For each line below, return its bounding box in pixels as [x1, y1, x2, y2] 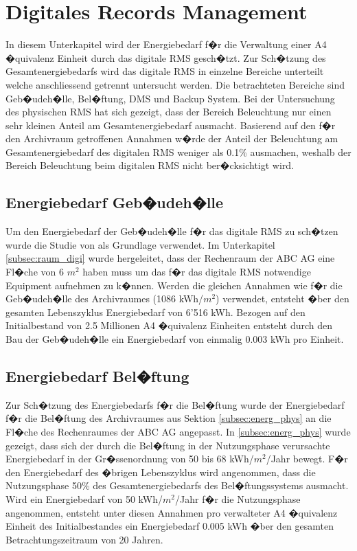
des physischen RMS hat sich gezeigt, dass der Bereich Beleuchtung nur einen [5, 104, 332, 119]
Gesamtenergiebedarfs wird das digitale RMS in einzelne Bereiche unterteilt [5, 64, 324, 78]
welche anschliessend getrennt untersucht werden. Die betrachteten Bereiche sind [5, 77, 345, 91]
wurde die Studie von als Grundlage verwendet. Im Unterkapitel [5, 237, 275, 251]
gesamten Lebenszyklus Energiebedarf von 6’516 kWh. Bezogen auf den [5, 304, 306, 319]
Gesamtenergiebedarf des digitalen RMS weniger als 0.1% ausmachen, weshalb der [5, 144, 352, 159]
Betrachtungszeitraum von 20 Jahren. [5, 532, 163, 546]
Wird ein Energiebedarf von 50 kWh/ [5, 491, 163, 506]
